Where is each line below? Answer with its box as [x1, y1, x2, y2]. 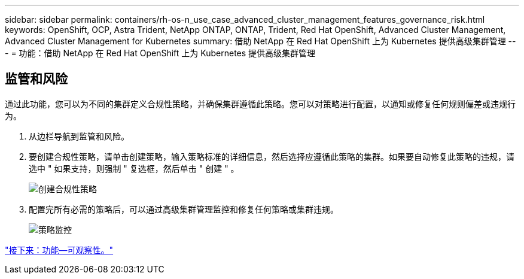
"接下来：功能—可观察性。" [5, 244, 114, 255]
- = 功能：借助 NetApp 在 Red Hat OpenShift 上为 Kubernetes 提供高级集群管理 [5, 48, 316, 58]
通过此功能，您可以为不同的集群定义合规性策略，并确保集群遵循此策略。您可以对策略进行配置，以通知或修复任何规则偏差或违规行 [5, 98, 516, 109]
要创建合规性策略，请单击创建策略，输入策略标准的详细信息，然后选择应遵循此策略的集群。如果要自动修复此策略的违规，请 [29, 151, 514, 162]
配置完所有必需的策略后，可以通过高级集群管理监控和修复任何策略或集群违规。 [29, 204, 339, 214]
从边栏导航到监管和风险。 [29, 131, 129, 141]
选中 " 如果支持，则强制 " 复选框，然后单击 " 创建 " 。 [29, 163, 239, 174]
